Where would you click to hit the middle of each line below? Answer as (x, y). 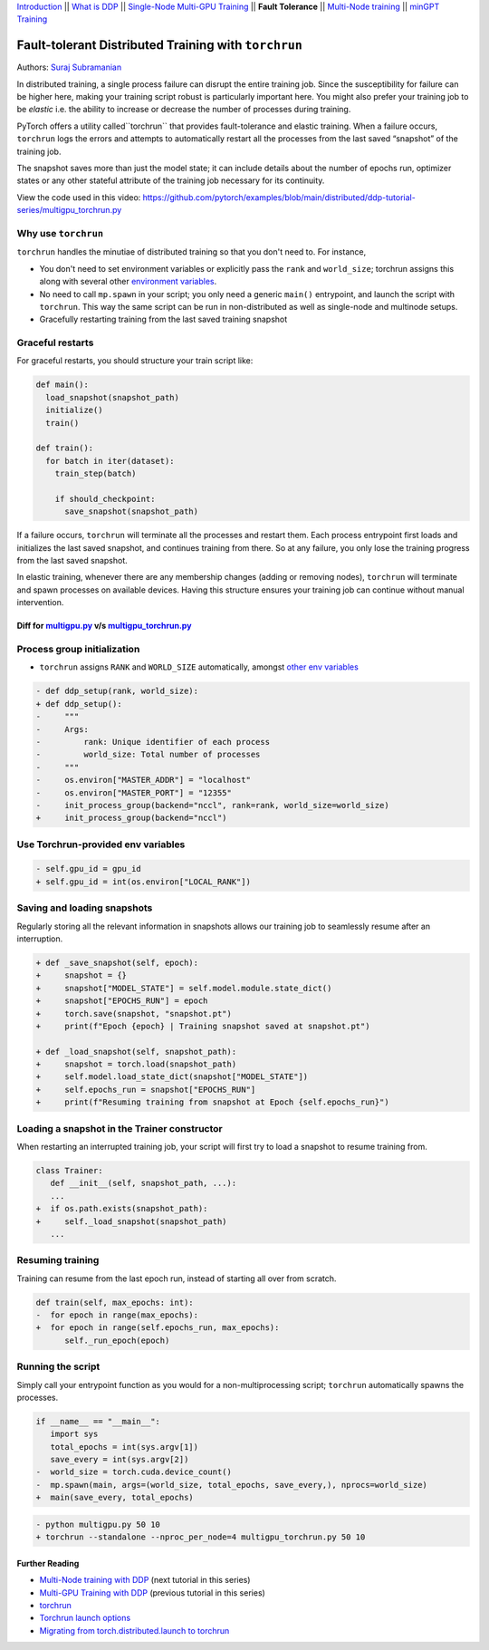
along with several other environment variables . (128, 282)
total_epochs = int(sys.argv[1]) (125, 1447)
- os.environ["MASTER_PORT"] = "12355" (134, 792)
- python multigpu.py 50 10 (98, 1524)
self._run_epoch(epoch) (117, 1340)
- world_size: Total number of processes (148, 755)
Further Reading (48, 1563)
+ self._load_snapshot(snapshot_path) (131, 1221)
